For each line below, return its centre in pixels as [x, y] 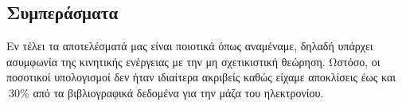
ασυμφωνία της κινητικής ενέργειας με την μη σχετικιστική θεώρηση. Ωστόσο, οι [193, 61]
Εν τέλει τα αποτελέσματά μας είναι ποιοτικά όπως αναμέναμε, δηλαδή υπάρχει [190, 46]
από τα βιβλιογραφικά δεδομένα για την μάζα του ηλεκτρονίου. [178, 92]
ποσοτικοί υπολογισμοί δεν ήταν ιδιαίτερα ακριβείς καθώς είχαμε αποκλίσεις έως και [201, 77]
